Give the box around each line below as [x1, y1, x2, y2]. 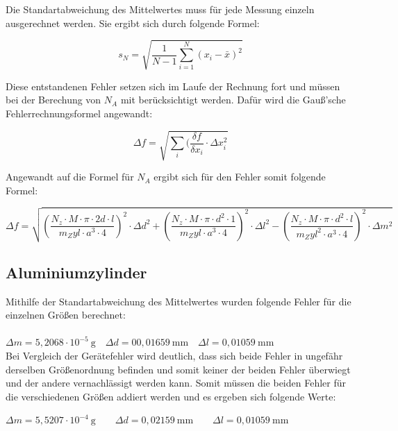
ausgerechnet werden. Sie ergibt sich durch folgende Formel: [6, 15, 260, 30]
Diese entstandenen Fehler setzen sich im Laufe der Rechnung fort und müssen [6, 78, 340, 93]
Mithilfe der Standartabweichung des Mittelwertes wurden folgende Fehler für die [6, 294, 351, 308]
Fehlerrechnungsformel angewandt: [6, 105, 153, 120]
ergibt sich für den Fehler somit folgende [154, 169, 326, 184]
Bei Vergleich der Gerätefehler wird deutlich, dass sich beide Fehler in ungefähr [6, 348, 343, 362]
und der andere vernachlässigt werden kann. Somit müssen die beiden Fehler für [6, 375, 346, 390]
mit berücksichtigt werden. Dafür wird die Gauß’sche [120, 92, 346, 107]
